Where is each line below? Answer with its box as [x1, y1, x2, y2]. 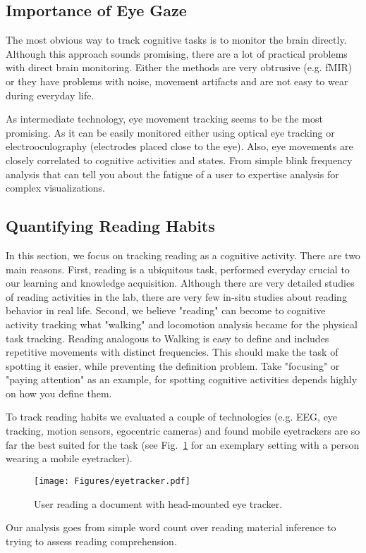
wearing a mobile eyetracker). [6, 451, 133, 466]
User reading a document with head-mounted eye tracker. [34, 496, 283, 511]
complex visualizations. [6, 180, 105, 195]
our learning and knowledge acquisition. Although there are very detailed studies [6, 275, 355, 290]
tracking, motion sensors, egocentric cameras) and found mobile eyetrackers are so [6, 423, 360, 438]
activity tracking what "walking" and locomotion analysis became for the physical [6, 316, 358, 331]
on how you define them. [6, 385, 112, 400]
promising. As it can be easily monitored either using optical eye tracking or [6, 125, 335, 139]
